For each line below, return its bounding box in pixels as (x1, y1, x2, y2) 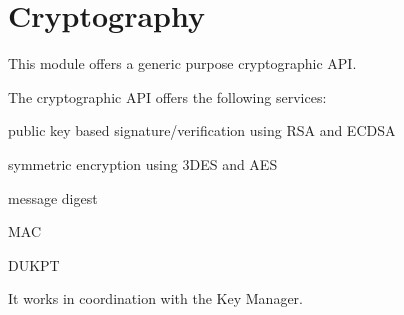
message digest (8, 187, 98, 208)
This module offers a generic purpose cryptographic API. (8, 53, 357, 74)
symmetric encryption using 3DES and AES (8, 153, 278, 174)
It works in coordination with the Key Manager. (8, 288, 303, 309)
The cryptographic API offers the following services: (8, 86, 327, 107)
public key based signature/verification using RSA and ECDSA (8, 120, 396, 141)
